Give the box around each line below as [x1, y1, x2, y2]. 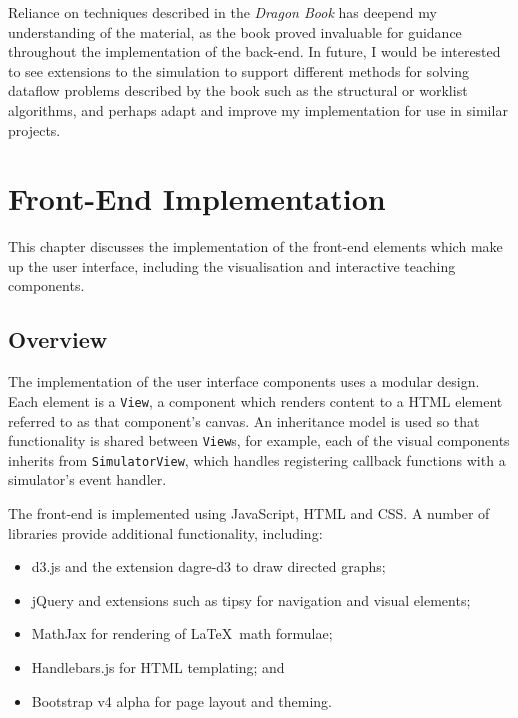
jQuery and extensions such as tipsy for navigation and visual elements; [31, 589, 471, 610]
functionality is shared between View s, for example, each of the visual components [8, 430, 510, 451]
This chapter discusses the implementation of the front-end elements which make [8, 236, 503, 257]
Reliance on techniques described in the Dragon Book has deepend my [8, 2, 437, 22]
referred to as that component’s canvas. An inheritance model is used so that [8, 410, 480, 431]
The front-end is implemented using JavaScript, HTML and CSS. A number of [8, 503, 490, 524]
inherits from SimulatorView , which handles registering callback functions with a [8, 449, 506, 470]
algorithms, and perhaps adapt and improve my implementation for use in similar [8, 99, 508, 120]
